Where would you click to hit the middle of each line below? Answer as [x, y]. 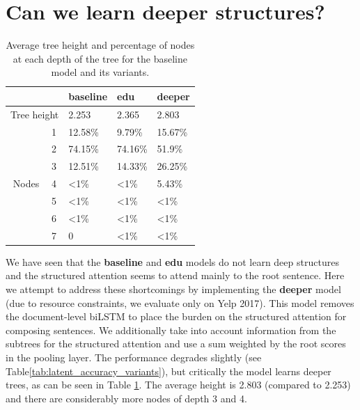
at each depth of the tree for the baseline [100, 58]
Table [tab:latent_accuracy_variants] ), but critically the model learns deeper [169, 371]
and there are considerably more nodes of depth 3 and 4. [126, 398]
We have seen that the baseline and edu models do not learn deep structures [172, 261]
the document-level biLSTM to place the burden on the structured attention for [176, 316]
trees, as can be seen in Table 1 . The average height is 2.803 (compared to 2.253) [178, 385]
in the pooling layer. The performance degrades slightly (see [134, 357]
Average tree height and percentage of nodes [100, 45]
